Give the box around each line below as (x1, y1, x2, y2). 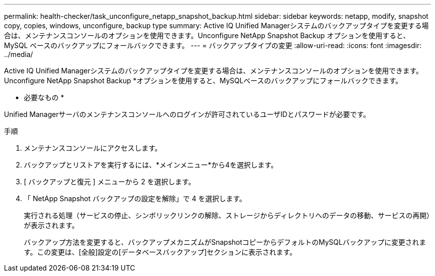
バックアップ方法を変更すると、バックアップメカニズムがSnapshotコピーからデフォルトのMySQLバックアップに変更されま (24, 238, 426, 246)
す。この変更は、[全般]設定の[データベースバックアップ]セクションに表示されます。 (24, 248, 296, 256)
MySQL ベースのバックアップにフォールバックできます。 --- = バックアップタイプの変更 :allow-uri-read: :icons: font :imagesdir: (4, 41, 422, 50)
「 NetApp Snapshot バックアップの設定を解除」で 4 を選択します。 (24, 194, 246, 203)
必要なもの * (24, 93, 64, 102)
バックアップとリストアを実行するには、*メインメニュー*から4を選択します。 (24, 161, 278, 169)
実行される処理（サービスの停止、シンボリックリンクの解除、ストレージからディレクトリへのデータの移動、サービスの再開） (24, 211, 430, 220)
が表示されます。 (24, 221, 79, 229)
